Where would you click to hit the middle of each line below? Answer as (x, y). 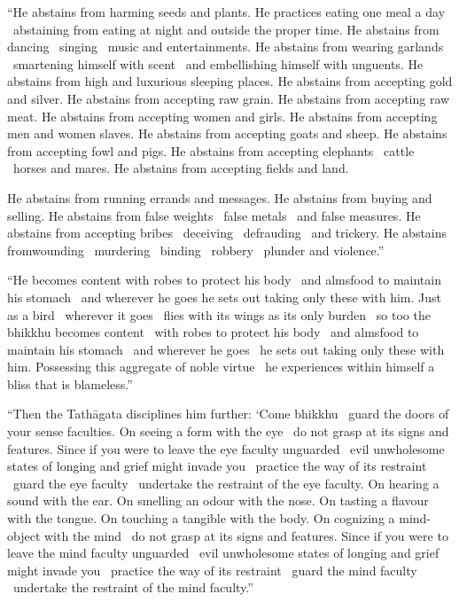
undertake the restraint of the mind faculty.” (133, 587)
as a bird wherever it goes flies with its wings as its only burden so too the (219, 314)
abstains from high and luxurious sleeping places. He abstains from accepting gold (230, 81)
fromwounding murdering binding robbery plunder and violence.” (196, 250)
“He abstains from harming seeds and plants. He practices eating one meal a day (226, 12)
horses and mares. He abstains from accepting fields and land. (181, 168)
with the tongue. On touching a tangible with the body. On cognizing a (201, 518)
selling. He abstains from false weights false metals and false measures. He (214, 215)
